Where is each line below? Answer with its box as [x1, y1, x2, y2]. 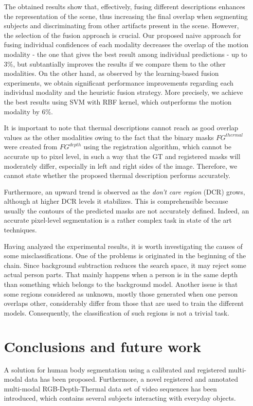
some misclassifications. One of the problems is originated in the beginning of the [4, 250, 246, 261]
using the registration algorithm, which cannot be [83, 141, 232, 152]
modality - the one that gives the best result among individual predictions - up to [4, 49, 248, 59]
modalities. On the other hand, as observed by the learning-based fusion [4, 68, 219, 78]
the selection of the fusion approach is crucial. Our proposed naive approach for [4, 30, 241, 40]
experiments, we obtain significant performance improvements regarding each [4, 77, 234, 88]
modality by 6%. [4, 106, 53, 116]
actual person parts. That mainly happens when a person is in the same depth [4, 269, 238, 280]
